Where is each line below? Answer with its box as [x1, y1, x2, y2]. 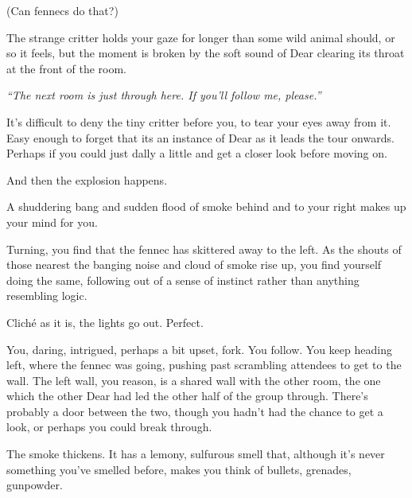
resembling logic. [6, 287, 87, 304]
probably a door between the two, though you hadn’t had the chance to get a [6, 403, 383, 419]
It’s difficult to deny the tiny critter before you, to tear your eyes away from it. [6, 113, 391, 130]
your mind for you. [6, 213, 98, 230]
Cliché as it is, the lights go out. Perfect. [6, 313, 204, 330]
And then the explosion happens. [6, 171, 168, 188]
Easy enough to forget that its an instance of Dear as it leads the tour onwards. [6, 129, 395, 146]
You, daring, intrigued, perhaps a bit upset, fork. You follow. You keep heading [6, 340, 392, 357]
